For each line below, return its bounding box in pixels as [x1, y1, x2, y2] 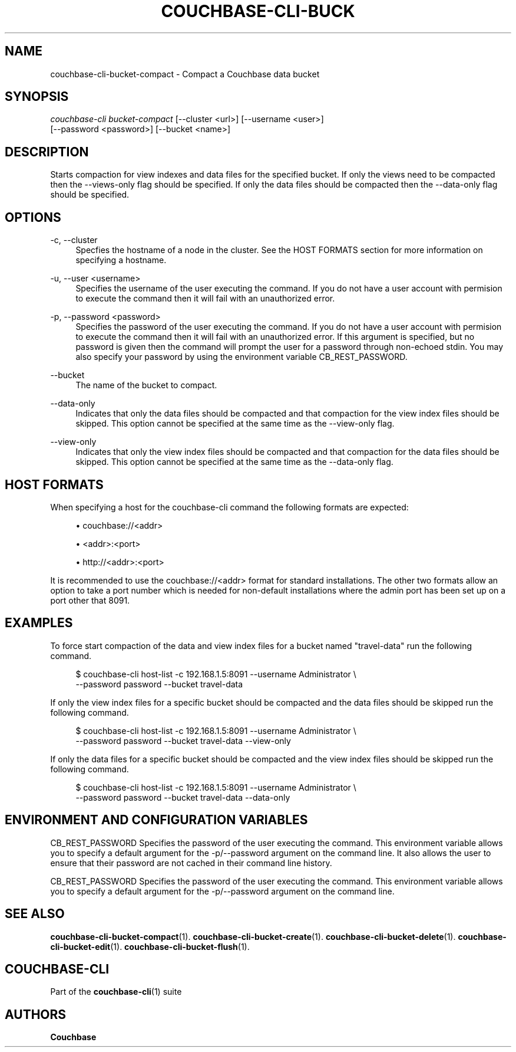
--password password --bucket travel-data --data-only [75, 792, 290, 802]
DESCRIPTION [5, 144, 89, 159]
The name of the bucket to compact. [75, 380, 217, 391]
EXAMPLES [5, 615, 73, 631]
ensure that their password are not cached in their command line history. [50, 857, 332, 868]
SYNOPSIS [5, 89, 69, 104]
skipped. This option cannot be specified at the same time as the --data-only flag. [75, 457, 393, 467]
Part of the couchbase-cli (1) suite [50, 987, 182, 997]
